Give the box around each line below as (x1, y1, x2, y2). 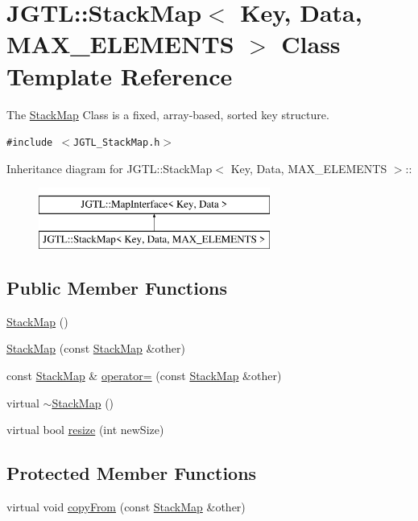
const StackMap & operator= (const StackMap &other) (6, 366, 282, 383)
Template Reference (6, 59, 233, 92)
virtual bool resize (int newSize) (6, 421, 164, 438)
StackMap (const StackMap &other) (6, 340, 185, 357)
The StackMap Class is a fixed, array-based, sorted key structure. (6, 105, 329, 122)
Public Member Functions (6, 275, 227, 300)
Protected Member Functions (6, 461, 257, 486)
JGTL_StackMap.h (73, 137, 160, 149)
